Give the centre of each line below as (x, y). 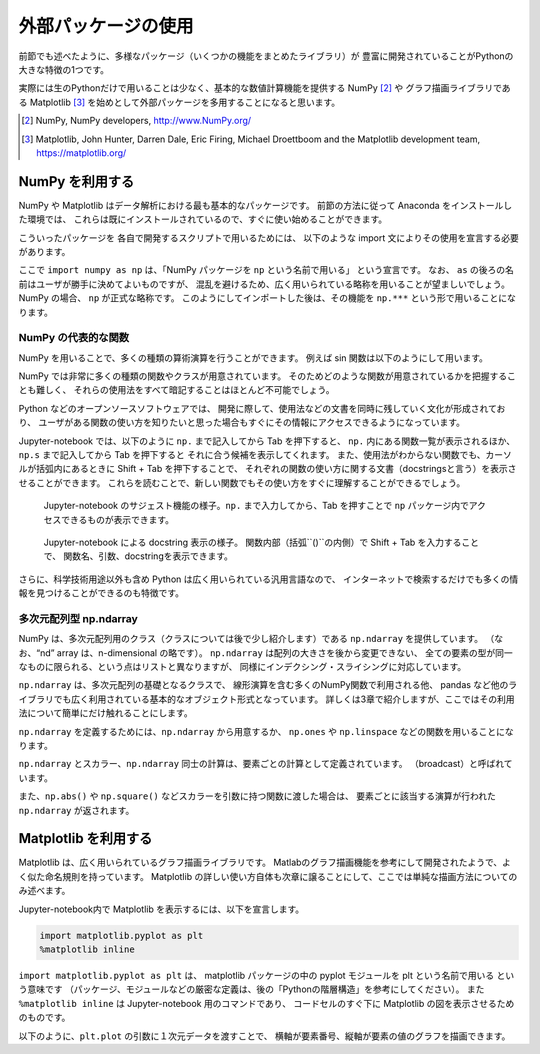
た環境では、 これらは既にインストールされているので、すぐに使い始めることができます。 (203, 219)
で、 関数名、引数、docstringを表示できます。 (138, 556)
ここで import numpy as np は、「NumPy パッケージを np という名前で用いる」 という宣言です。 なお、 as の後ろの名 (266, 270)
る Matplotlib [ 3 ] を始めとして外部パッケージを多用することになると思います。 (179, 102)
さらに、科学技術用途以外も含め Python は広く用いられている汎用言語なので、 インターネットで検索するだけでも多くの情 (268, 579)
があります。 (44, 251)
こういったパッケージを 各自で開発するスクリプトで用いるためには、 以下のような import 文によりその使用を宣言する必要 (268, 237)
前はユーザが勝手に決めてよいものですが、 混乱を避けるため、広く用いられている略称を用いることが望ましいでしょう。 (264, 284)
